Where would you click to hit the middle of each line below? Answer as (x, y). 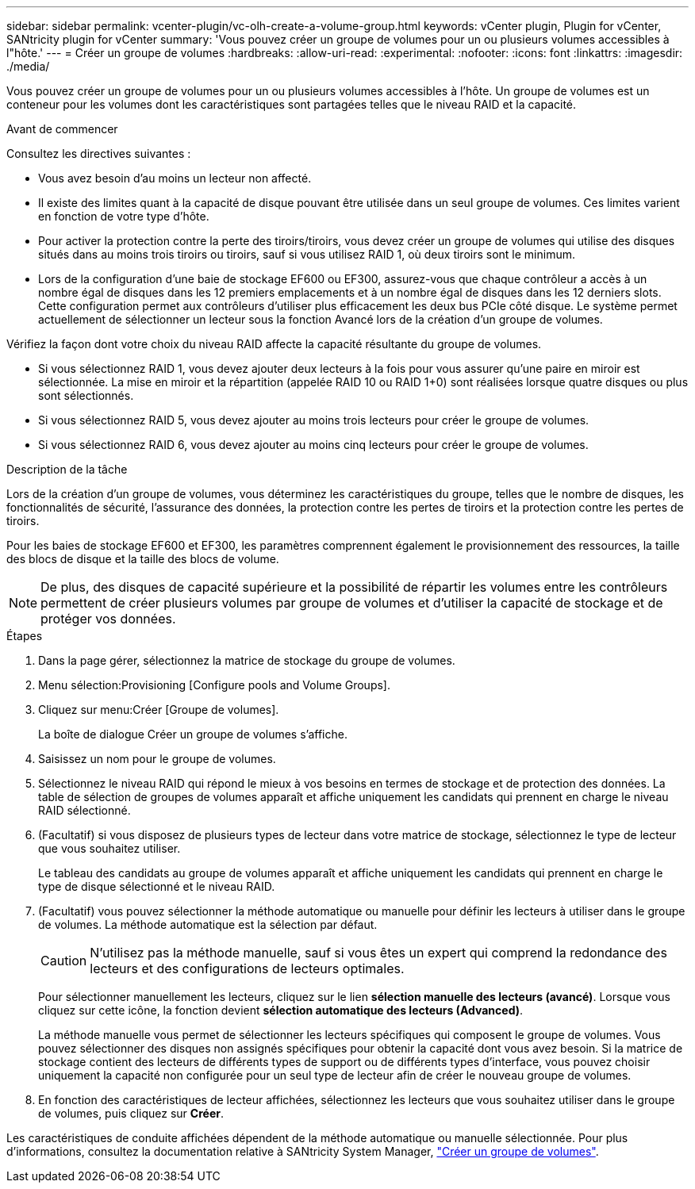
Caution (64, 961)
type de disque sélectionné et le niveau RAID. (157, 886)
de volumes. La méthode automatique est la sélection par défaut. (208, 924)
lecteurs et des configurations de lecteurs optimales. (247, 968)
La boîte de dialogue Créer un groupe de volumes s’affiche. (193, 734)
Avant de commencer (62, 129)
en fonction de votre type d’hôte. (124, 216)
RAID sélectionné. (84, 810)
